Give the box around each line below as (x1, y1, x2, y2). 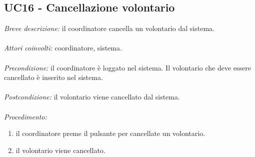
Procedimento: (4, 111, 47, 121)
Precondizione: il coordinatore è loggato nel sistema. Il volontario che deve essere (4, 62, 251, 72)
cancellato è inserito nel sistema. (4, 72, 103, 82)
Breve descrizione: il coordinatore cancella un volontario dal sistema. (4, 23, 214, 33)
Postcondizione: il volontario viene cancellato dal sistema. (4, 91, 180, 102)
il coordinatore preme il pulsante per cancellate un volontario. (15, 128, 205, 138)
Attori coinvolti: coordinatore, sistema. (4, 42, 122, 53)
